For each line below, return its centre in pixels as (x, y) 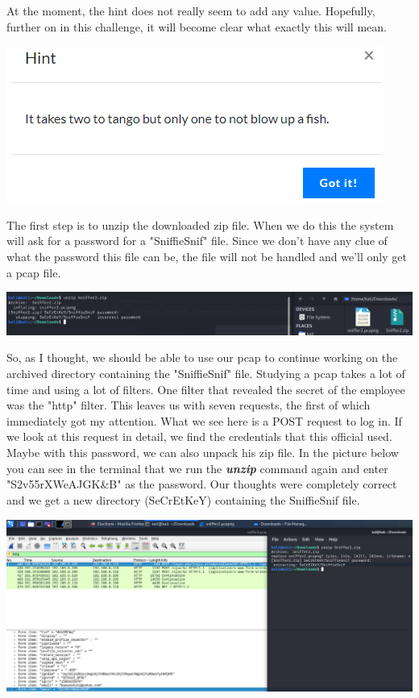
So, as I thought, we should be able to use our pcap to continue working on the (202, 357)
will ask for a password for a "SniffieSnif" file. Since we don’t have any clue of (197, 241)
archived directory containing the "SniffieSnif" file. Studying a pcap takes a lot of (206, 373)
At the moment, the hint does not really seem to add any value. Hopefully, (191, 10)
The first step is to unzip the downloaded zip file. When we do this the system (200, 224)
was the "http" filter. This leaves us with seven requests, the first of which (189, 405)
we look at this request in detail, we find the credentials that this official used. (199, 436)
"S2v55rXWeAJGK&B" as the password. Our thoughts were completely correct (202, 484)
